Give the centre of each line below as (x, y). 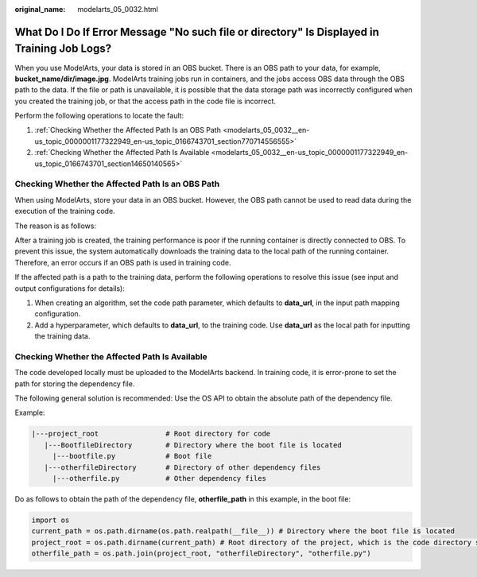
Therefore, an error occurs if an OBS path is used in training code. (123, 262)
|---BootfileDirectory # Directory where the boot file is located (193, 445)
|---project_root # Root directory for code (151, 434)
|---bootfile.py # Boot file (132, 456)
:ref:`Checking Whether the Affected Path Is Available (122, 153)
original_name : (40, 9)
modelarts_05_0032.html (118, 9)
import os (50, 520)
